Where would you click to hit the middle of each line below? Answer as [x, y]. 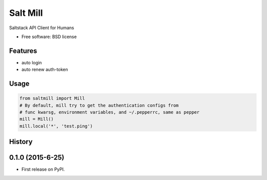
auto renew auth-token [45, 70]
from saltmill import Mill [52, 98]
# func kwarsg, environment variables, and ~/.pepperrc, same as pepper [110, 112]
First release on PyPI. [43, 169]
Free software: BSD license [49, 37]
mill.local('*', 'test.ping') [56, 126]
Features [23, 51]
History [21, 142]
